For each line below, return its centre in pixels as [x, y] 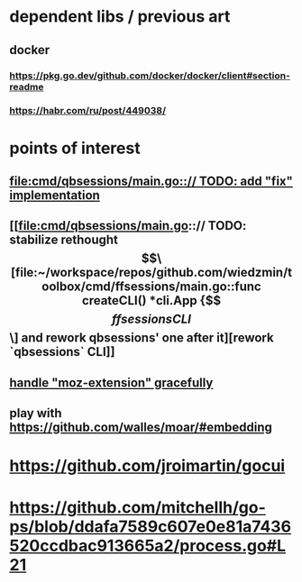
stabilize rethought [64, 240]
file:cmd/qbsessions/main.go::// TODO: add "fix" [151, 181]
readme [27, 86]
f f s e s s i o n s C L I [151, 319]
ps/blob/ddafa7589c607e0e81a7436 [150, 527]
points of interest [75, 148]
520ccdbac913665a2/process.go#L [148, 546]
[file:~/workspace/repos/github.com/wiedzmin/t [151, 273]
